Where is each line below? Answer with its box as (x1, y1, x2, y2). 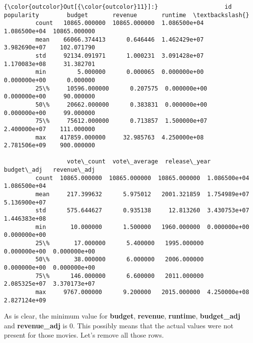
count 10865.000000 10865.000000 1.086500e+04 (35, 20, 204, 27)
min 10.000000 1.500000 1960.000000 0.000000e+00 (35, 223, 250, 230)
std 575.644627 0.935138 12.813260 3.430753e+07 (35, 207, 250, 214)
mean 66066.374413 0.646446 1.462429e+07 (35, 36, 204, 43)
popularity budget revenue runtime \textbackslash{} (4, 11, 250, 19)
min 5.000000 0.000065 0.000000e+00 (35, 69, 204, 76)
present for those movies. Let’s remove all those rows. (4, 330, 164, 340)
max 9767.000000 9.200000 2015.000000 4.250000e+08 (35, 288, 250, 296)
